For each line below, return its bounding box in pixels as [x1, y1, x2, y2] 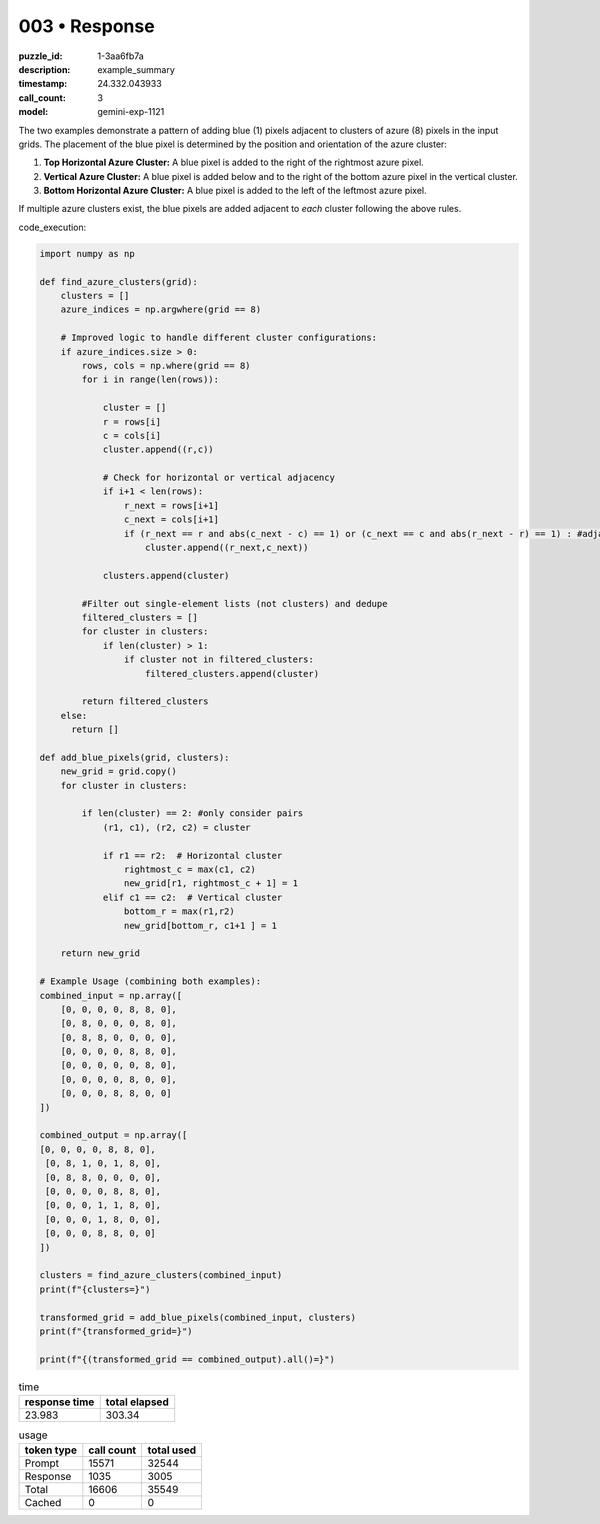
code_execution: [18, 221, 87, 233]
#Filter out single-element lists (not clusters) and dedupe [81, 598, 388, 609]
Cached [24, 1496, 62, 1510]
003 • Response [18, 15, 155, 37]
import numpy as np [39, 248, 135, 259]
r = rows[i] [102, 416, 162, 427]
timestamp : [18, 78, 68, 90]
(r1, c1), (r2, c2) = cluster [102, 821, 251, 833]
